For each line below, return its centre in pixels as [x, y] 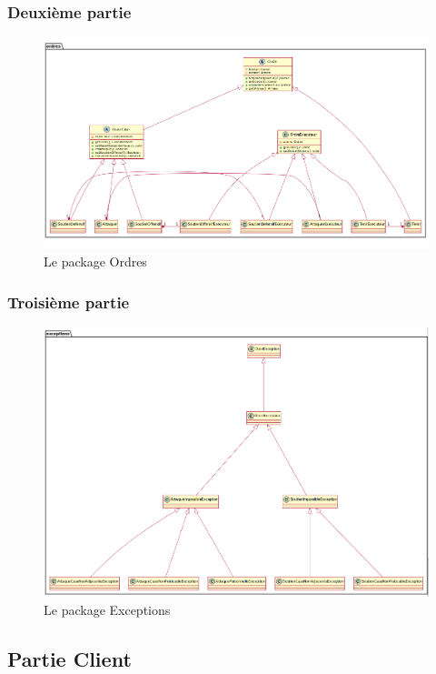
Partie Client [69, 658]
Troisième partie [69, 302]
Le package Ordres [95, 262]
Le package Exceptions [107, 609]
